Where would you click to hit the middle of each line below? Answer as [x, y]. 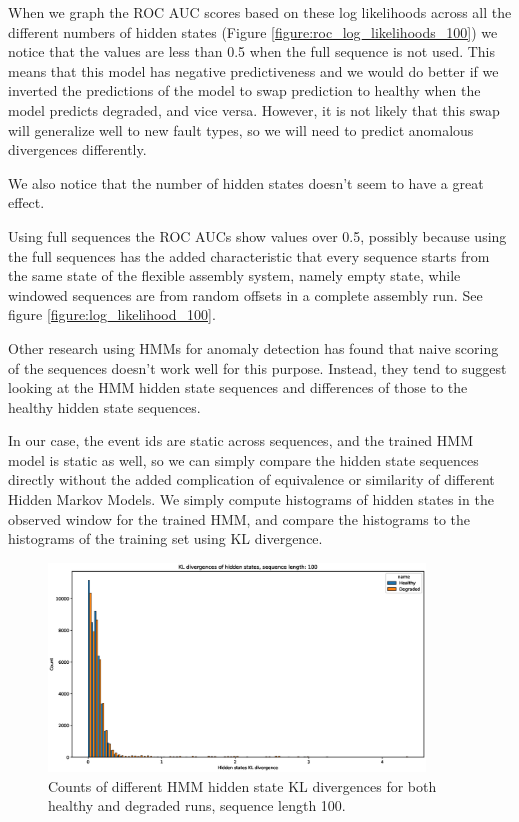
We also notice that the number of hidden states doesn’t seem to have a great [246, 182]
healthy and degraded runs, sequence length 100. [197, 805]
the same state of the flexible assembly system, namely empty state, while [234, 275]
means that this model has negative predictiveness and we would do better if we [253, 70]
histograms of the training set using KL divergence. [165, 538]
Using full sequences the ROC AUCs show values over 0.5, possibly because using [257, 235]
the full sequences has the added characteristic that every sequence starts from [249, 255]
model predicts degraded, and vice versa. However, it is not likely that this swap [254, 109]
